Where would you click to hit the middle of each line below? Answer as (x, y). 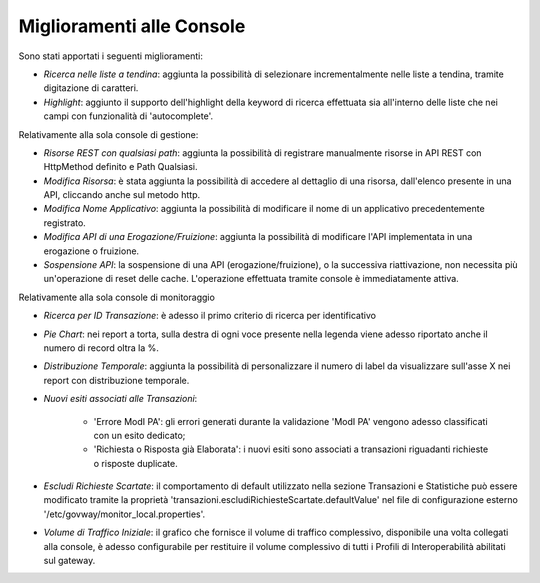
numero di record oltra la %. (101, 347)
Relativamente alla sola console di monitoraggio (116, 297)
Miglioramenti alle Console (132, 26)
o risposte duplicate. (136, 463)
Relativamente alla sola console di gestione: (108, 134)
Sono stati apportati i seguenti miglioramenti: (111, 56)
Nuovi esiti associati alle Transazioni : (120, 399)
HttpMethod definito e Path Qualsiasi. (121, 167)
